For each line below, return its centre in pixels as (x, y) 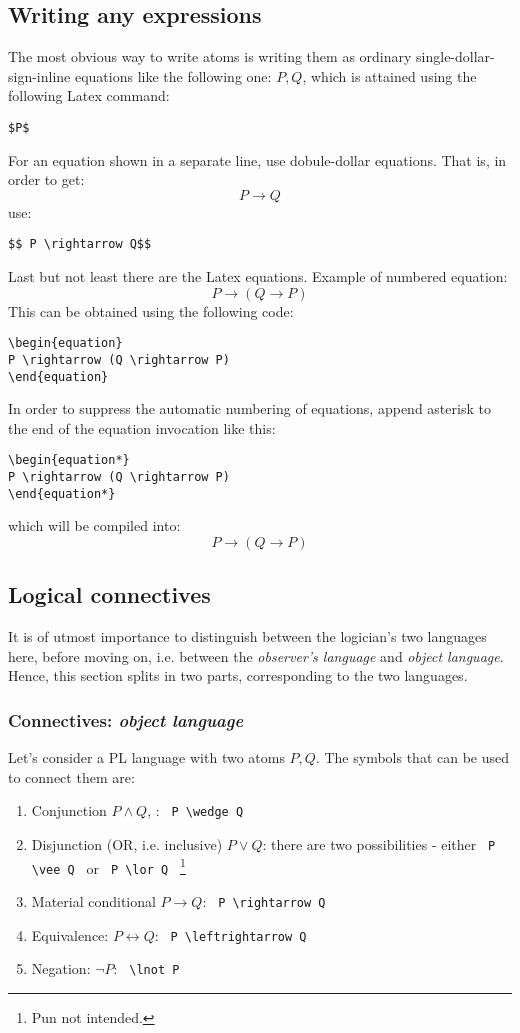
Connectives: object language (126, 719)
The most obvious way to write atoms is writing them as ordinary (210, 56)
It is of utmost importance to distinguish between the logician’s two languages (247, 636)
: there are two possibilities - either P (379, 844)
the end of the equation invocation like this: (142, 427)
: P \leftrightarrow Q (230, 934)
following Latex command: (89, 95)
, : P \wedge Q (195, 810)
